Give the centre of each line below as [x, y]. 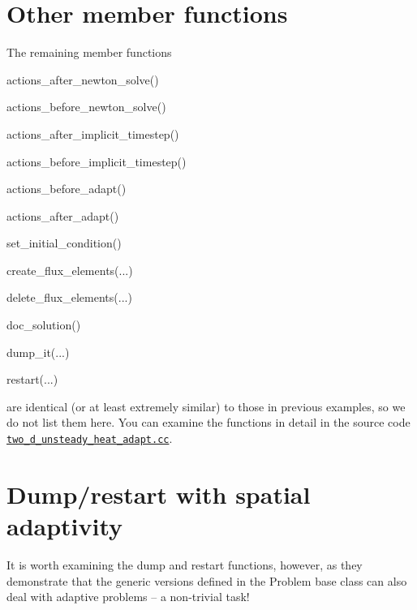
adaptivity [65, 526]
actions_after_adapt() [63, 215]
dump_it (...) [38, 352]
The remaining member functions [89, 52]
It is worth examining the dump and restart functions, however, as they [185, 565]
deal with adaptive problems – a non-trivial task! [128, 597]
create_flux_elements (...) [70, 270]
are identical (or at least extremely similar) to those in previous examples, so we [206, 406]
